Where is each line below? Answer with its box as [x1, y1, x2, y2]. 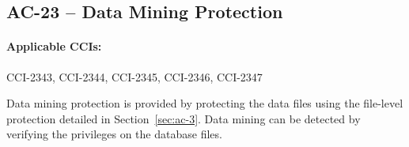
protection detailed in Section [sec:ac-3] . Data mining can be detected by [6, 110, 361, 126]
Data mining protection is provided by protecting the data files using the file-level [6, 95, 403, 111]
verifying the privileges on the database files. [6, 126, 222, 142]
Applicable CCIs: [6, 38, 102, 55]
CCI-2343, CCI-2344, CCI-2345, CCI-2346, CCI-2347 [6, 68, 263, 85]
